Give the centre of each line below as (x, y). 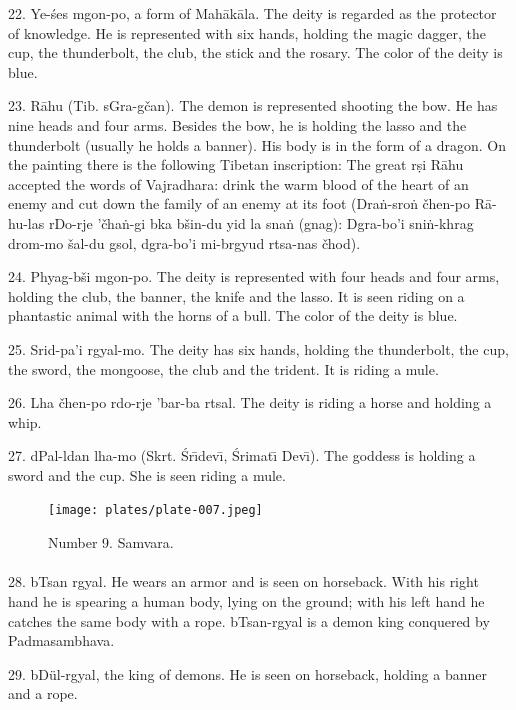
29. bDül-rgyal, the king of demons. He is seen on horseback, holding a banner (247, 673)
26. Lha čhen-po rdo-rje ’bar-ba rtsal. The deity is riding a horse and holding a (250, 402)
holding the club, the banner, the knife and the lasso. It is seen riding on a (236, 295)
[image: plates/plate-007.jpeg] (155, 510)
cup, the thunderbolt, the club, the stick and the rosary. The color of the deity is (255, 52)
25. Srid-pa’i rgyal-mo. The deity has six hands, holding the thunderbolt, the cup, (258, 348)
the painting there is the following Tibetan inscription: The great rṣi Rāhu (236, 164)
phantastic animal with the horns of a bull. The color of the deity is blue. (233, 315)
